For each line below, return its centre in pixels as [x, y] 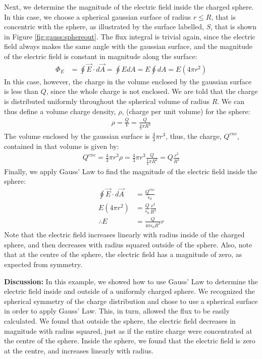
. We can [231, 101]
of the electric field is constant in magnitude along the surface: [101, 56]
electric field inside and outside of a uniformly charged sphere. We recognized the [129, 291]
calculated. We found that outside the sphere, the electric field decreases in [120, 320]
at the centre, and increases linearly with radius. [79, 350]
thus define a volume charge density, [60, 111]
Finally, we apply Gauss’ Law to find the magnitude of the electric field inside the [131, 171]
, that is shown [233, 27]
